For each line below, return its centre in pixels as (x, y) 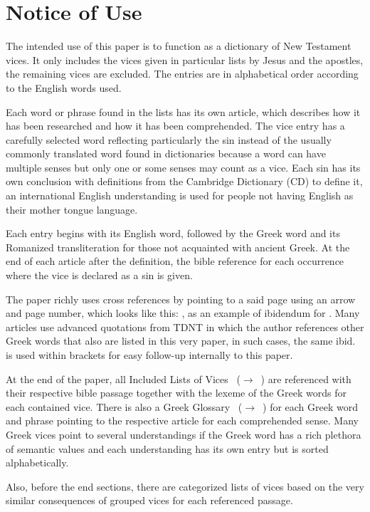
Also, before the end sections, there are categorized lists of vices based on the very (185, 486)
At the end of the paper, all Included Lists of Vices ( (123, 378)
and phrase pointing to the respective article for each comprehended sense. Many (182, 420)
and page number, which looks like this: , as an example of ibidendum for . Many (183, 313)
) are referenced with (306, 378)
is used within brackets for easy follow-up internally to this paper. (149, 355)
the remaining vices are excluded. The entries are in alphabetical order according (182, 74)
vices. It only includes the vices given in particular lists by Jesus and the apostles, (185, 59)
